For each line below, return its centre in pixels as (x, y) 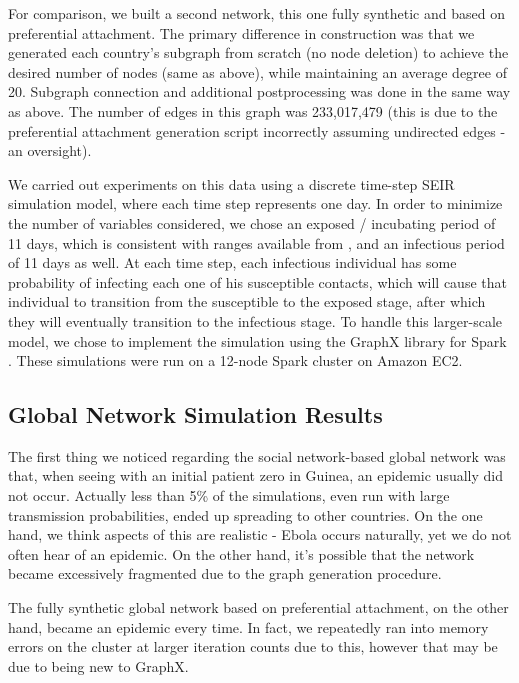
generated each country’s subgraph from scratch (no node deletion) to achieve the (258, 52)
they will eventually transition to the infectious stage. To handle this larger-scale (255, 320)
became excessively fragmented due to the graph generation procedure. (225, 573)
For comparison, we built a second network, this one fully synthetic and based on (256, 13)
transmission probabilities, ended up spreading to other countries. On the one (245, 514)
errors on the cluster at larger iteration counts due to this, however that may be (253, 646)
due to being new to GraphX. (98, 665)
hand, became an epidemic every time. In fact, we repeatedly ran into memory (248, 626)
